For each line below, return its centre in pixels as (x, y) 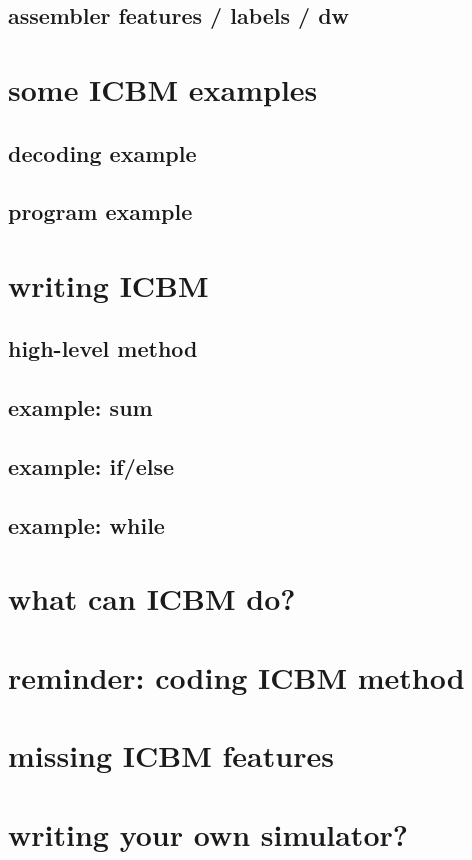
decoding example (102, 152)
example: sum (80, 407)
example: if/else (91, 466)
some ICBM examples (163, 88)
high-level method (103, 348)
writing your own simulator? (208, 833)
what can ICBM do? (152, 598)
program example (100, 211)
